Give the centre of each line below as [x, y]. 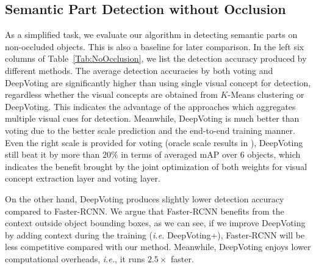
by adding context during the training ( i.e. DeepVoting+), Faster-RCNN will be [155, 234]
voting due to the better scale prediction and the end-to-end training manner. [150, 130]
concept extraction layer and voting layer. [83, 178]
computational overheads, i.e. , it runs [75, 258]
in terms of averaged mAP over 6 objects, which [211, 154]
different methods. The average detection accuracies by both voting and [139, 70]
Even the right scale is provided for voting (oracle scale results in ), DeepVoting [154, 142]
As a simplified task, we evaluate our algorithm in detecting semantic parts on [151, 35]
